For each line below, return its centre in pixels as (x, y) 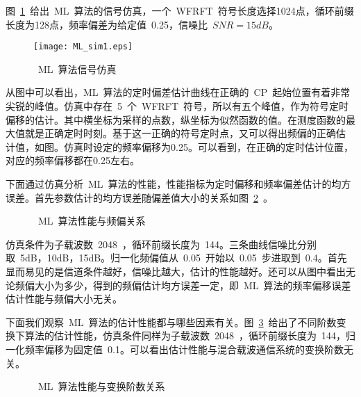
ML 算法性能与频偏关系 (92, 221)
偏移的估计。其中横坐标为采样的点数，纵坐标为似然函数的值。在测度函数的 (176, 119)
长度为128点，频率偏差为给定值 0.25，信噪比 (107, 24)
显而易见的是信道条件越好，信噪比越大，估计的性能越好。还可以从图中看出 (176, 271)
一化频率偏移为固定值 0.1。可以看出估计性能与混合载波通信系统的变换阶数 (175, 349)
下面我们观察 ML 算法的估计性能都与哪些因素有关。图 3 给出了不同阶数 (171, 322)
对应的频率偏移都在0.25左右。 (73, 160)
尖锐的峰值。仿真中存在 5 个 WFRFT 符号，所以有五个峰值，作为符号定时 (177, 106)
